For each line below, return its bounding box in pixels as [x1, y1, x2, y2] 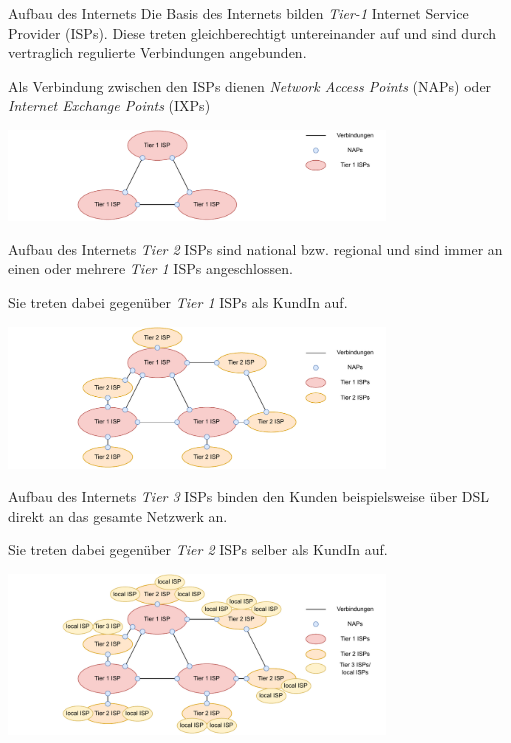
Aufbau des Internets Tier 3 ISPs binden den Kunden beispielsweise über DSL [8, 486, 490, 507]
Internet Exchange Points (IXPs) [8, 95, 211, 116]
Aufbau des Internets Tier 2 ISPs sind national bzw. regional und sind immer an [8, 238, 503, 259]
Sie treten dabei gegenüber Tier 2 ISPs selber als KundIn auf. [8, 539, 388, 560]
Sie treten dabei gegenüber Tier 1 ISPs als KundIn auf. [8, 291, 348, 312]
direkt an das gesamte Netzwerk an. [8, 505, 228, 526]
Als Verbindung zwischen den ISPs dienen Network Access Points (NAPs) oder [8, 75, 492, 96]
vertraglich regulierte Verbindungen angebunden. [8, 42, 307, 63]
